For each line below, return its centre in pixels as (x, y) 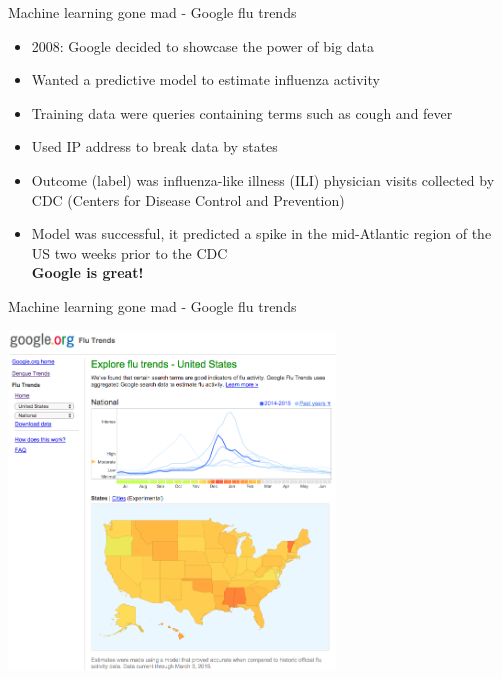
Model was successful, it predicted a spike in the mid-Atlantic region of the (261, 233)
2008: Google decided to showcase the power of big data (202, 45)
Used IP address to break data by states (154, 146)
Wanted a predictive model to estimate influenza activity (205, 79)
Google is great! (87, 272)
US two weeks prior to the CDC (129, 252)
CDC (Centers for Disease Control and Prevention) (188, 199)
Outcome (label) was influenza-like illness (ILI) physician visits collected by (263, 179)
